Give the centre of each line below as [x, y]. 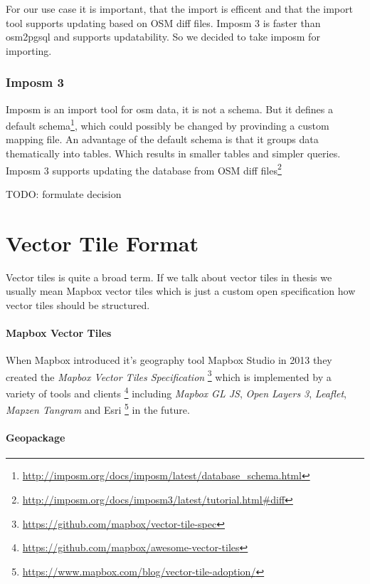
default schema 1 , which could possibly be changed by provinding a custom [168, 124]
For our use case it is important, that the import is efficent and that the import [179, 9]
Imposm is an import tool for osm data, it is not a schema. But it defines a [169, 109]
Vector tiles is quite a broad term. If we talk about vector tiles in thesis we [169, 277]
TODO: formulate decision [64, 193]
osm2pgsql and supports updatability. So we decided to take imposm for [163, 37]
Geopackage [36, 438]
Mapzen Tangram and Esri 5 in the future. [98, 408]
